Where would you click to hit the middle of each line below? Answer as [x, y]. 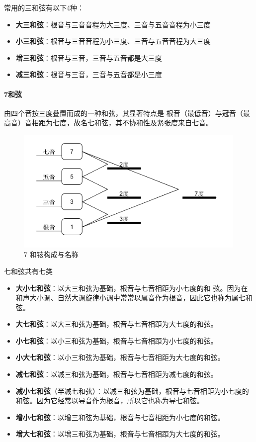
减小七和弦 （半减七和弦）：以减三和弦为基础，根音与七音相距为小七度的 [132, 391]
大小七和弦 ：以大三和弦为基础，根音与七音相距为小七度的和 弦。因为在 [132, 288]
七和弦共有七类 [28, 271]
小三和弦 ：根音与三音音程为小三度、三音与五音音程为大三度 [113, 41]
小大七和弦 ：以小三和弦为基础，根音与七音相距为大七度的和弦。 [120, 357]
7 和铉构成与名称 [51, 254]
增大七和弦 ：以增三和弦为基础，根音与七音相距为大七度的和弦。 [120, 434]
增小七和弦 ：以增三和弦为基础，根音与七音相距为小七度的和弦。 [120, 417]
